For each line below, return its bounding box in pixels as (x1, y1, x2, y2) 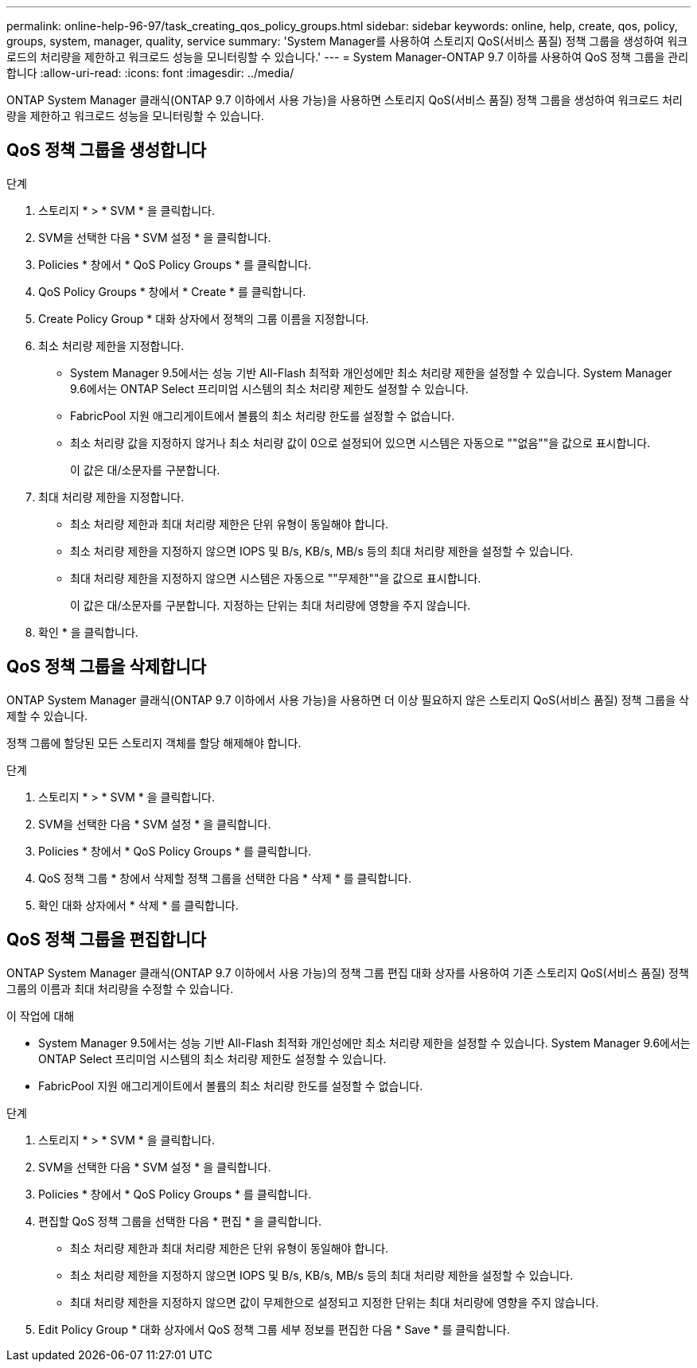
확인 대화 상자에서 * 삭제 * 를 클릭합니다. (38, 898, 239, 912)
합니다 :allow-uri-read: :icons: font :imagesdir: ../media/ (6, 66, 294, 80)
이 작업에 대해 (6, 1008, 75, 1023)
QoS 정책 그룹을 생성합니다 (6, 140, 207, 161)
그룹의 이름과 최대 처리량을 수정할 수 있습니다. (6, 981, 234, 996)
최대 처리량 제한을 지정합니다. (38, 489, 185, 504)
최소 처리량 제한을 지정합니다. (38, 338, 185, 353)
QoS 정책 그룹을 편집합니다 (6, 930, 207, 950)
